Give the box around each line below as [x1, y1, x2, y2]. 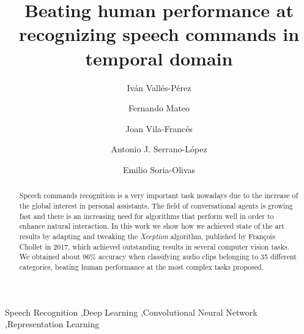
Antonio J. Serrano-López [111, 143, 207, 155]
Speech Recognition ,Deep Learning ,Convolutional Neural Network [5, 305, 258, 318]
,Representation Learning [5, 317, 100, 330]
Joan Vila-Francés [125, 122, 193, 135]
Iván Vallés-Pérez [127, 81, 191, 94]
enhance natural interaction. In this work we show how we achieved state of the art [19, 221, 284, 231]
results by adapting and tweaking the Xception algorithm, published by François [19, 231, 275, 241]
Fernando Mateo [128, 102, 190, 114]
